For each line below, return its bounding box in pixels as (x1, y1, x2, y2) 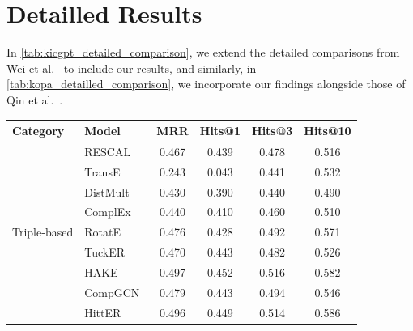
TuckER (84, 244, 125, 261)
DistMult (84, 183, 130, 200)
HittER (84, 303, 121, 320)
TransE (84, 163, 121, 180)
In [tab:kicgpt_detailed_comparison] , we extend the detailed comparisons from (6, 44, 400, 61)
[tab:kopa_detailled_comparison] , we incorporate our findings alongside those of (6, 75, 406, 92)
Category (12, 122, 65, 138)
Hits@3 (252, 122, 293, 138)
